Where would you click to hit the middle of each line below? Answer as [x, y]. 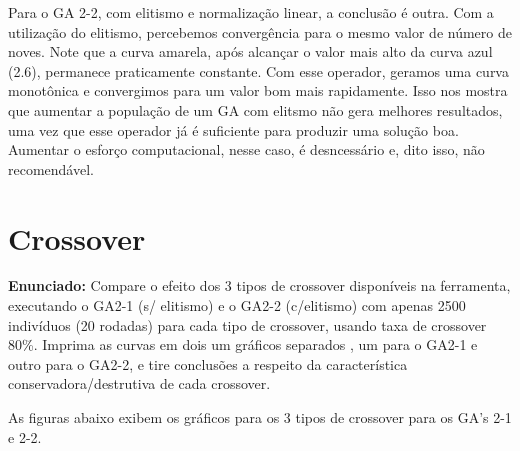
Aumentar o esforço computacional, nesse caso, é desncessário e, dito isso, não [246, 149]
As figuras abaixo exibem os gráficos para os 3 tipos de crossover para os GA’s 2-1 [260, 417]
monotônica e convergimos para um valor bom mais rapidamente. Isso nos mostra [258, 90]
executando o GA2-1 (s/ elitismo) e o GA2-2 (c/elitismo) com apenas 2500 [237, 305]
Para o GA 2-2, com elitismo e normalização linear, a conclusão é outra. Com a [251, 12]
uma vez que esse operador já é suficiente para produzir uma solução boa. [233, 129]
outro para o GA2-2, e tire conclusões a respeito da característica [208, 363]
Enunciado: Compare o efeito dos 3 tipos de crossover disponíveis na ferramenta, [259, 285]
